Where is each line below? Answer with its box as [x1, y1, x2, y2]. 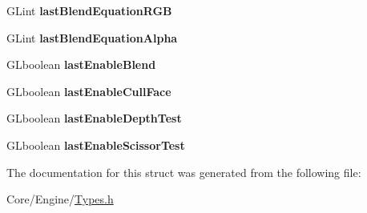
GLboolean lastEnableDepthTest [6, 110, 182, 127]
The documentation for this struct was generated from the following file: [6, 163, 361, 180]
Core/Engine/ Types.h [6, 191, 114, 207]
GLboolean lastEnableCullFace [6, 82, 171, 99]
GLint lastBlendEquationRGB [6, 2, 172, 18]
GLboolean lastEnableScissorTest [6, 136, 185, 153]
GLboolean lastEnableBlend [6, 56, 156, 73]
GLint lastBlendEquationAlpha [6, 29, 178, 46]
